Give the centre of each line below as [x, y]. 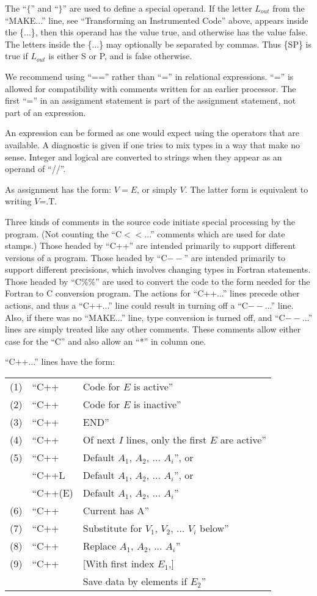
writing [18, 201]
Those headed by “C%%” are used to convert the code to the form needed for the [158, 281]
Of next [99, 440]
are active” [243, 440]
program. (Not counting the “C [64, 233]
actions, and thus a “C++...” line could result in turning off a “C [126, 305]
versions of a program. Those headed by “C [86, 257]
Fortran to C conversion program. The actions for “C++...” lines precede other [152, 293]
